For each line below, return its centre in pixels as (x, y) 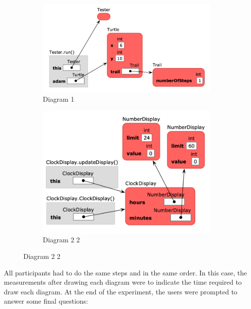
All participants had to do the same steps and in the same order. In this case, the (125, 272)
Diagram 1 (59, 99)
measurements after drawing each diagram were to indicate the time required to (123, 282)
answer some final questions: (46, 301)
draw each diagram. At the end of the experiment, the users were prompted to (121, 291)
